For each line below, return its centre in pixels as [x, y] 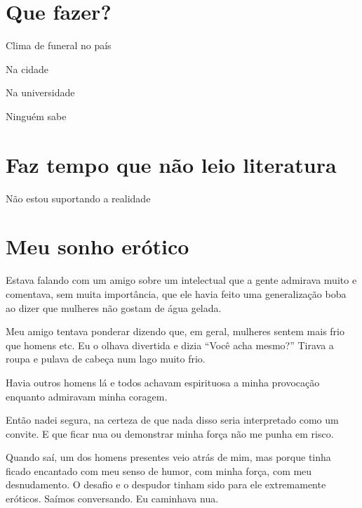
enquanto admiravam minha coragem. [87, 396]
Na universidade [40, 92]
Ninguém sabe [36, 116]
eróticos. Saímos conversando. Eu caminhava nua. [112, 499]
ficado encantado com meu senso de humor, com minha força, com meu [159, 470]
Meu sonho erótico [98, 246]
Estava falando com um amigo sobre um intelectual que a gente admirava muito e [181, 280]
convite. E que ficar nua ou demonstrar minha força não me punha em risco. [170, 433]
